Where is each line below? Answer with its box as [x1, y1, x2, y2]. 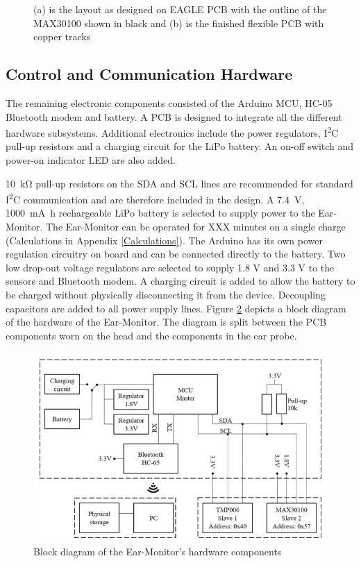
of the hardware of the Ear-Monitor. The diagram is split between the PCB [6, 314, 327, 329]
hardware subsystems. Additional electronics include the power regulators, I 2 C [6, 124, 339, 140]
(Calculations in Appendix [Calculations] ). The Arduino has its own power [6, 233, 324, 247]
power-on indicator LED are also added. [6, 153, 176, 167]
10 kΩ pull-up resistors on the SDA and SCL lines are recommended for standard [6, 176, 353, 190]
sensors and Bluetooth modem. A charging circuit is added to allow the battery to [6, 274, 355, 288]
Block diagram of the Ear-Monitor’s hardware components [33, 544, 282, 559]
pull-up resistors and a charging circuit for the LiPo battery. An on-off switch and [6, 139, 354, 153]
